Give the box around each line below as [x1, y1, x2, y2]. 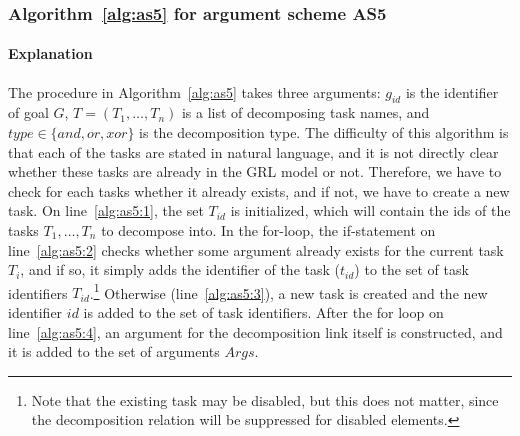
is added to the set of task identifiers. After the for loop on [83, 302, 444, 323]
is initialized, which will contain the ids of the [230, 200, 511, 221]
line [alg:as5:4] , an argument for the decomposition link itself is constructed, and [8, 321, 503, 342]
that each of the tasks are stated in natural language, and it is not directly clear [8, 141, 499, 162]
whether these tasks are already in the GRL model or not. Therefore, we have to [8, 161, 502, 182]
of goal [8, 102, 49, 123]
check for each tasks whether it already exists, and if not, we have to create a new [8, 180, 510, 201]
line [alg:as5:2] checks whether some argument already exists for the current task [8, 239, 504, 260]
